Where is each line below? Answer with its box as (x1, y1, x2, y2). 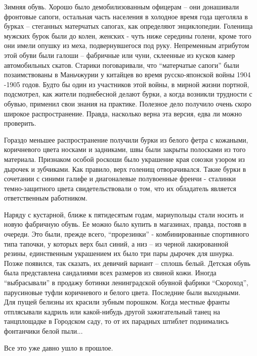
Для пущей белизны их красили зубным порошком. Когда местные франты (4, 297, 230, 307)
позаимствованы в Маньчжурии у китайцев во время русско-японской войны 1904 (4, 69, 251, 80)
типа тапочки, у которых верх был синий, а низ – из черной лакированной (4, 238, 229, 249)
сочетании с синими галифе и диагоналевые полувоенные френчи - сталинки (4, 173, 236, 184)
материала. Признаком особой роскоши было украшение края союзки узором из (4, 153, 245, 164)
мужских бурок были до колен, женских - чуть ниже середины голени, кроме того (4, 30, 252, 41)
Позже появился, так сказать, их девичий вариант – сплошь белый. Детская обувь (4, 257, 251, 268)
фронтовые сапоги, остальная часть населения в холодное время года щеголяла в (4, 11, 248, 21)
